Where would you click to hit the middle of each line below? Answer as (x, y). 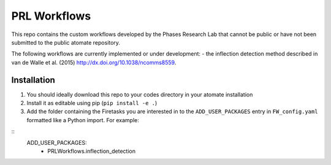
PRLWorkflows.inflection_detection (92, 151)
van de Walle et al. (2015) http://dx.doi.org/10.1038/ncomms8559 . (94, 62)
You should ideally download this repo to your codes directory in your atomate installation (140, 94)
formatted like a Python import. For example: (83, 120)
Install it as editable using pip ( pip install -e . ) (92, 103)
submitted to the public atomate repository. (66, 42)
